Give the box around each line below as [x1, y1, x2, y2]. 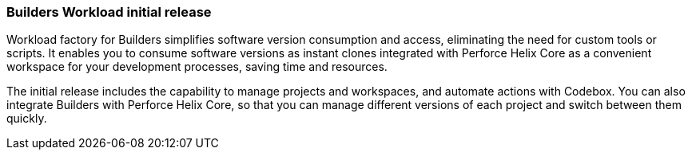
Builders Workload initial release [6, 4, 212, 20]
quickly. [6, 111, 47, 126]
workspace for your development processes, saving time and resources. [6, 60, 388, 74]
